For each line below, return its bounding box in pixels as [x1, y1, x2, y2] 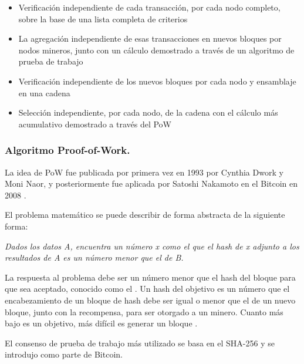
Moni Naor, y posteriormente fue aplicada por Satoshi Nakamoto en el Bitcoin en [5, 177, 298, 190]
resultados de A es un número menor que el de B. [5, 251, 184, 264]
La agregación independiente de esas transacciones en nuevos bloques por [18, 32, 282, 45]
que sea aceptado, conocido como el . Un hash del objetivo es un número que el [5, 282, 290, 295]
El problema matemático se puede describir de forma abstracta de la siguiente [5, 208, 285, 221]
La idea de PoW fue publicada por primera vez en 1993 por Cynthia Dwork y [5, 166, 283, 178]
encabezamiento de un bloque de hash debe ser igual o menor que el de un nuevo [5, 294, 296, 306]
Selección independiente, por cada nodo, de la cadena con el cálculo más [18, 106, 278, 119]
